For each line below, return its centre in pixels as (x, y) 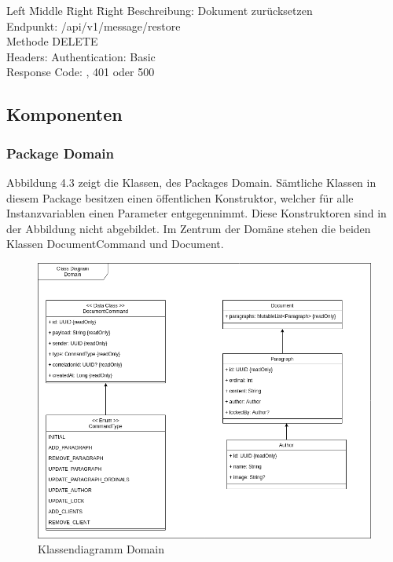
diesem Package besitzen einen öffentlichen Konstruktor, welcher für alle (180, 197)
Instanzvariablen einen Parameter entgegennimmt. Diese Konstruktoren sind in (196, 213)
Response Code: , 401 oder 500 (81, 72)
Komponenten (64, 114)
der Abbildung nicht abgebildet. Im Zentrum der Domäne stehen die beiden (189, 228)
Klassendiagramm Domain (101, 549)
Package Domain (61, 153)
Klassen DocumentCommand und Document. (115, 244)
